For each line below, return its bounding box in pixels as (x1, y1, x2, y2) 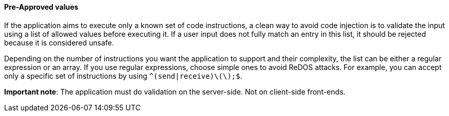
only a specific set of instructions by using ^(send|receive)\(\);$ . (4, 71, 242, 80)
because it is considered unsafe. (4, 38, 114, 47)
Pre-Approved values (4, 3, 79, 11)
